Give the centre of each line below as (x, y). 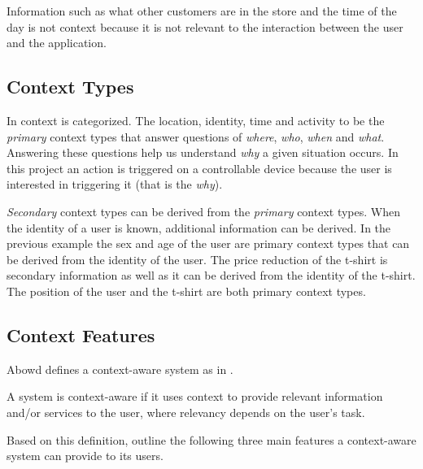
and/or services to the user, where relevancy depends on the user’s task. (186, 412)
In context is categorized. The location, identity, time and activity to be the (196, 120)
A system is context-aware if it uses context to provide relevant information (195, 396)
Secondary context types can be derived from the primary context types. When (203, 211)
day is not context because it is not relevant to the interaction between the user (205, 26)
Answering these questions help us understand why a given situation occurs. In (203, 152)
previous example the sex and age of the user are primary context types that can (208, 243)
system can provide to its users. (85, 456)
